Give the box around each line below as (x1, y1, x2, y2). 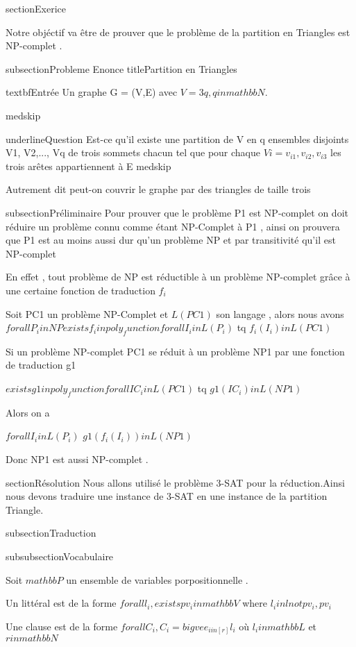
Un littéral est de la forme (6, 596, 117, 610)
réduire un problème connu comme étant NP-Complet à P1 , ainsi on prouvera (6, 219, 340, 233)
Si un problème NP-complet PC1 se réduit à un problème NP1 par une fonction (6, 344, 345, 358)
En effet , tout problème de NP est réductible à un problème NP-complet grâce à (6, 269, 350, 284)
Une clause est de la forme (6, 619, 118, 633)
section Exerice (6, 1, 67, 15)
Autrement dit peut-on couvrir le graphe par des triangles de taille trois (6, 182, 311, 196)
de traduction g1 (6, 358, 76, 372)
